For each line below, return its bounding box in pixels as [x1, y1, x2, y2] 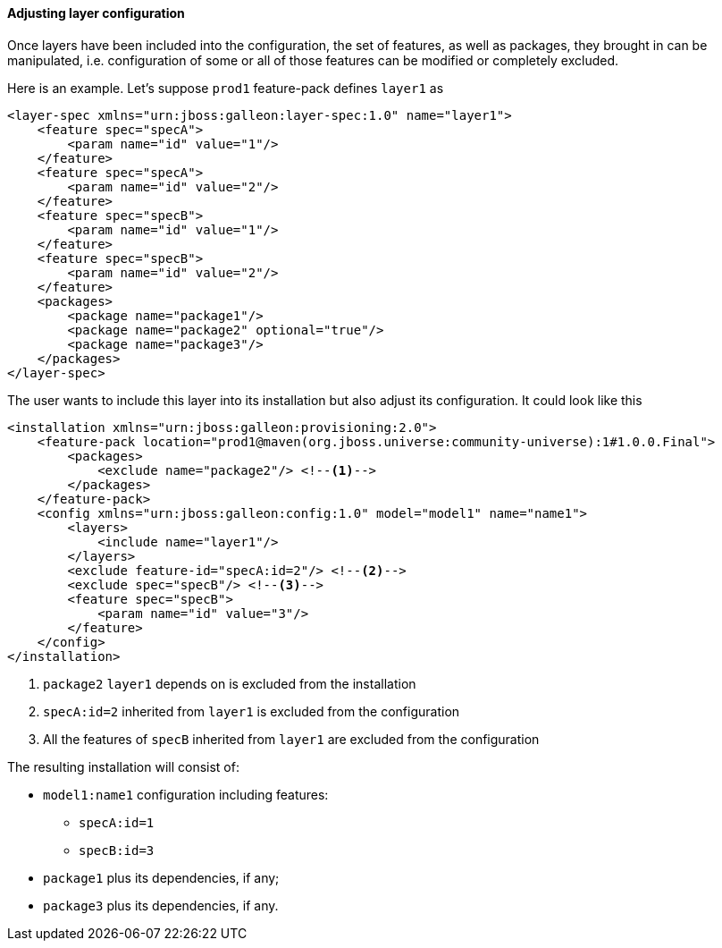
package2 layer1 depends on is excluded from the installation [43, 675, 416, 691]
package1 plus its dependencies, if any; [43, 869, 280, 885]
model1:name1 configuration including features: [43, 786, 329, 802]
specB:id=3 [79, 842, 155, 858]
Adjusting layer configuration [7, 5, 185, 21]
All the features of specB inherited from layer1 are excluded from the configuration [43, 731, 540, 747]
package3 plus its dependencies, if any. [43, 897, 279, 913]
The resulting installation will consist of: [7, 758, 239, 774]
